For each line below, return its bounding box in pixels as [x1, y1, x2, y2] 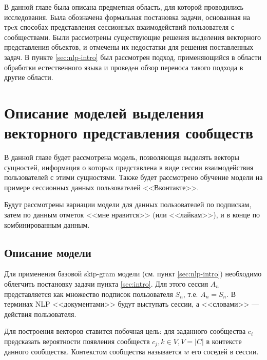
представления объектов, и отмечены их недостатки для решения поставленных [4, 42, 254, 52]
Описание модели [4, 244, 91, 260]
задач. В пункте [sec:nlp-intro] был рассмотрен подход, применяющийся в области [4, 51, 262, 62]
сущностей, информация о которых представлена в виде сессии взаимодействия [4, 162, 254, 172]
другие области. [4, 72, 53, 83]
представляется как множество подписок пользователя [4, 288, 173, 299]
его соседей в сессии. [192, 346, 259, 357]
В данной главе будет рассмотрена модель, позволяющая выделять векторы [4, 152, 239, 163]
